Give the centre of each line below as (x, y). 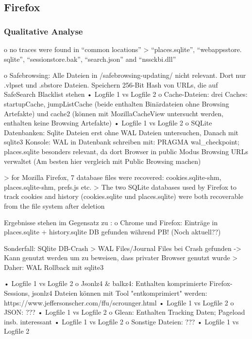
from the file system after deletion (54, 205)
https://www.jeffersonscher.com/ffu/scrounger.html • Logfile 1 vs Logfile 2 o (119, 302)
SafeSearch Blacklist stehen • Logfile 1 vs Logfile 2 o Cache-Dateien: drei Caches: (126, 94)
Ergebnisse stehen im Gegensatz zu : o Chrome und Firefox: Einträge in (111, 222)
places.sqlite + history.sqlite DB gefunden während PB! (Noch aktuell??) (112, 232)
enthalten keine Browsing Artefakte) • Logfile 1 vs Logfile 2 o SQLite (108, 123)
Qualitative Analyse (43, 31)
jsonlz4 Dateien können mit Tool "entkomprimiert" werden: (119, 293)
